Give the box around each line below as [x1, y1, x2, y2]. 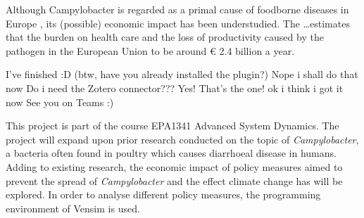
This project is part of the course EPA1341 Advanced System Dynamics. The [6, 118, 339, 133]
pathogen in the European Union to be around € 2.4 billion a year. [6, 43, 295, 58]
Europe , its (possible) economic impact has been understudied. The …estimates [6, 15, 350, 30]
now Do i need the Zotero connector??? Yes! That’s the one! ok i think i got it [6, 80, 344, 95]
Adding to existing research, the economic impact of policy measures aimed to [6, 159, 343, 174]
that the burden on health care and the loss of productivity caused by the [6, 30, 324, 44]
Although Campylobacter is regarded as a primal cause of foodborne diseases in [6, 2, 349, 16]
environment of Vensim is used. [6, 200, 140, 215]
